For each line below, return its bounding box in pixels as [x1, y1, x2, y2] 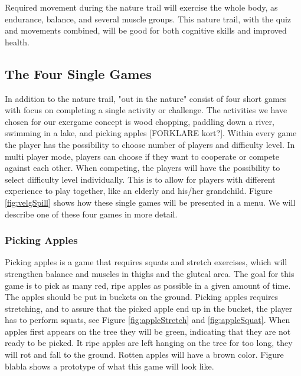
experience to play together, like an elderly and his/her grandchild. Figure [5, 184, 273, 197]
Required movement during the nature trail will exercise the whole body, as [5, 1, 278, 13]
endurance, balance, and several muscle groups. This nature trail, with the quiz [5, 12, 292, 25]
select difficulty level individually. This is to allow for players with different [5, 173, 276, 185]
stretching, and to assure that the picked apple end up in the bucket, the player [5, 302, 293, 314]
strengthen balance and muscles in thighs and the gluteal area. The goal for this [5, 267, 295, 279]
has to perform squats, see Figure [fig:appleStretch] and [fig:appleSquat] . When [5, 314, 290, 326]
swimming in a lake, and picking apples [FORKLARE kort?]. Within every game [5, 127, 297, 139]
